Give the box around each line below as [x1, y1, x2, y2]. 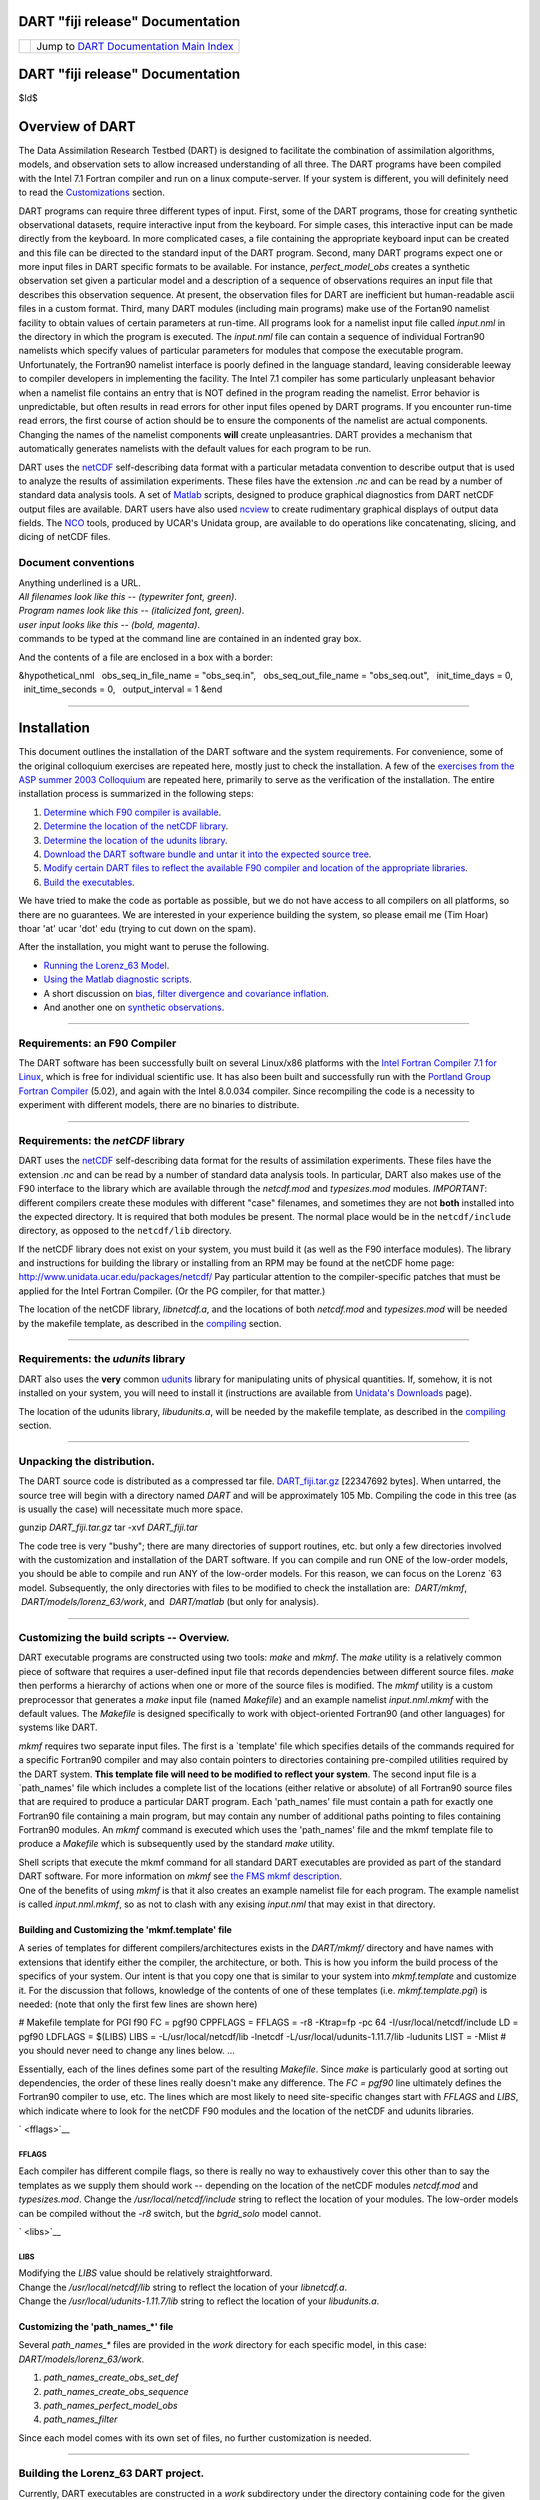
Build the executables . [43, 876, 135, 888]
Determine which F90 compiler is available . [43, 806, 222, 818]
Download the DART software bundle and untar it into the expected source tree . [43, 848, 372, 860]
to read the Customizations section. [18, 186, 165, 199]
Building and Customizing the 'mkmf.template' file [18, 1924, 232, 1936]
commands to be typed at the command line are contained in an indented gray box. [18, 633, 362, 645]
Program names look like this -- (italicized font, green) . [18, 605, 245, 617]
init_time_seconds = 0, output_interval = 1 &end [23, 683, 223, 695]
